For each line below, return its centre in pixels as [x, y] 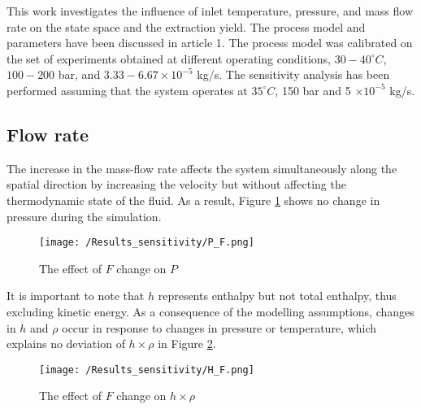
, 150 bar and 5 [313, 90]
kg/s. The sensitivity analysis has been [293, 74]
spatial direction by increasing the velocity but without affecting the [176, 184]
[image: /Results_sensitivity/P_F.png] [147, 243]
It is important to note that [76, 296]
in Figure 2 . [187, 344]
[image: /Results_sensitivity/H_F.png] [147, 370]
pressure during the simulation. [84, 216]
